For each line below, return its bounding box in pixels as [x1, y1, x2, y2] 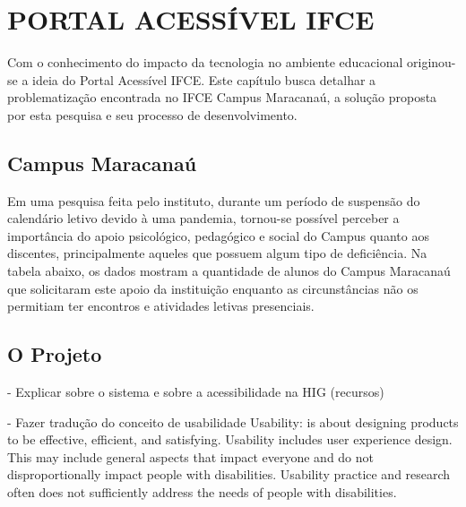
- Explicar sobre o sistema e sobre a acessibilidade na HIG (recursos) [7, 382, 384, 401]
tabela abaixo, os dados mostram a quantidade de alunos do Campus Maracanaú [7, 262, 451, 280]
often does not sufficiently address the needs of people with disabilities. [7, 483, 397, 502]
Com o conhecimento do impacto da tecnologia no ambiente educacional [7, 53, 403, 72]
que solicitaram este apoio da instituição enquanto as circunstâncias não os [7, 279, 419, 297]
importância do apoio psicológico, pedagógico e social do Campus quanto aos [7, 226, 429, 245]
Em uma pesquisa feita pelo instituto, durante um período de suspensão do [7, 191, 420, 210]
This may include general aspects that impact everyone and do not [7, 447, 375, 466]
